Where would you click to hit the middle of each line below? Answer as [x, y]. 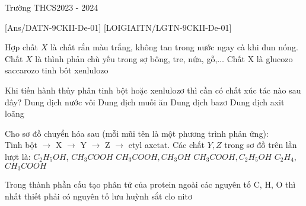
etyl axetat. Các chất [166, 145]
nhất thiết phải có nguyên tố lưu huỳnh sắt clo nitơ [98, 196]
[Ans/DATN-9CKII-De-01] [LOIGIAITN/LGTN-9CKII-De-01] [118, 27]
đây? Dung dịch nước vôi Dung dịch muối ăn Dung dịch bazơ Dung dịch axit [145, 102]
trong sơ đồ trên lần [261, 145]
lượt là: [18, 156]
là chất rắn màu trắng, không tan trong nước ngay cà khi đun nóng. [174, 47]
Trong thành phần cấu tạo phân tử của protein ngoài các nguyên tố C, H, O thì [150, 184]
